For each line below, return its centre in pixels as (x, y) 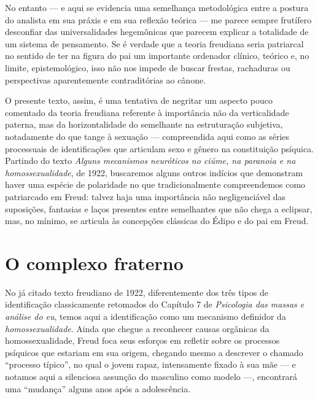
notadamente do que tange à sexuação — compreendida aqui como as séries (147, 136)
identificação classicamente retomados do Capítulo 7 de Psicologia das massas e (155, 304)
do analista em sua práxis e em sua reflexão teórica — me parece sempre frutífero (158, 19)
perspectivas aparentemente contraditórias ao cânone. (106, 79)
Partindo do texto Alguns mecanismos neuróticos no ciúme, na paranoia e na (150, 161)
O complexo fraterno (94, 262)
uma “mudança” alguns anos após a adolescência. (98, 388)
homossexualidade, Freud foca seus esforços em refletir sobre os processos (142, 340)
